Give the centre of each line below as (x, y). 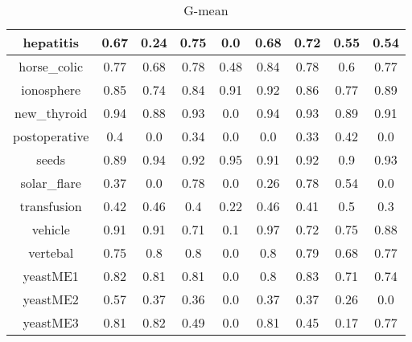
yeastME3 (51, 322)
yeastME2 (51, 299)
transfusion (51, 206)
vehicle (51, 229)
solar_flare (51, 183)
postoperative (51, 136)
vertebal (51, 252)
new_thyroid (51, 113)
